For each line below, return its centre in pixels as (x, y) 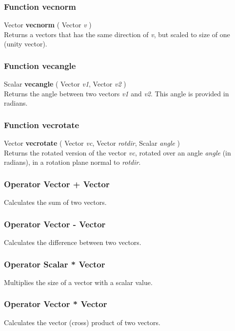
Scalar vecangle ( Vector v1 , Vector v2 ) (65, 84)
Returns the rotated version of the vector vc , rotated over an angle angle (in (117, 152)
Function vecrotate (42, 124)
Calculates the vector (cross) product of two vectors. (82, 322)
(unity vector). (26, 44)
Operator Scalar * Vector (55, 264)
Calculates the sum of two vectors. (55, 202)
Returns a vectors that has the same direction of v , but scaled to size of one (117, 34)
